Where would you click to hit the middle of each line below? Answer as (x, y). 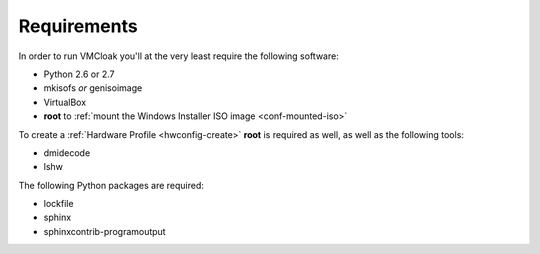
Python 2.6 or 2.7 (79, 74)
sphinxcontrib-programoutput (104, 231)
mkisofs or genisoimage (93, 88)
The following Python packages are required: (111, 185)
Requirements (78, 26)
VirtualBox (65, 102)
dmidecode (67, 152)
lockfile (58, 204)
